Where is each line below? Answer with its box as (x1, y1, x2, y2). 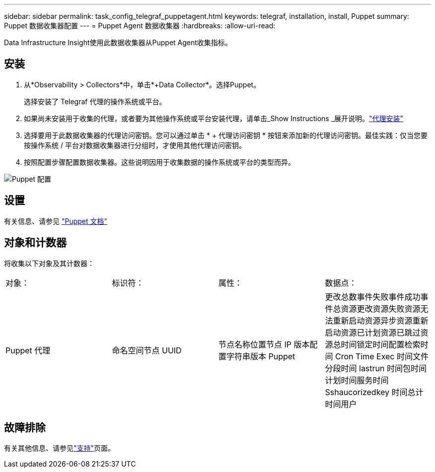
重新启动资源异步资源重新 (333, 315, 429, 326)
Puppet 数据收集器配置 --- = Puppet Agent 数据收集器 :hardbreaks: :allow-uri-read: (4, 21, 276, 30)
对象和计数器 (4, 236, 67, 249)
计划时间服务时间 (325, 375, 389, 385)
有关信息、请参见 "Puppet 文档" (4, 216, 108, 225)
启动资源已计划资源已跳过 (325, 327, 421, 337)
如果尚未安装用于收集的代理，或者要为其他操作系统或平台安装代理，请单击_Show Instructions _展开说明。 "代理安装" (24, 114, 404, 123)
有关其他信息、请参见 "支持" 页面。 (4, 444, 115, 453)
